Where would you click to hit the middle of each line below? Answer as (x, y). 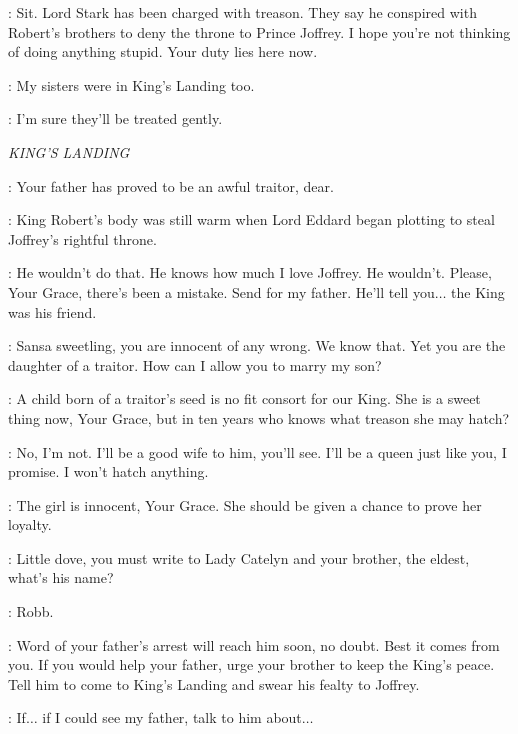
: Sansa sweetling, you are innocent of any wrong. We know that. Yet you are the (257, 345)
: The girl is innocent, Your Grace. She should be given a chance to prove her (245, 504)
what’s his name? (61, 577)
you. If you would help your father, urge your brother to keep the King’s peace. (251, 664)
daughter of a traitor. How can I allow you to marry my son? (195, 364)
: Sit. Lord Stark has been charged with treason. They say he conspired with (242, 12)
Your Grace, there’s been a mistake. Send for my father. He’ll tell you (221, 291)
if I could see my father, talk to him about (172, 717)
